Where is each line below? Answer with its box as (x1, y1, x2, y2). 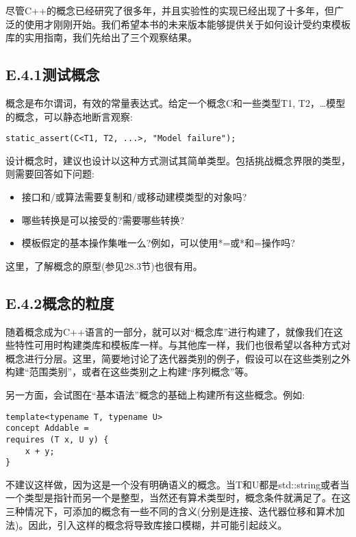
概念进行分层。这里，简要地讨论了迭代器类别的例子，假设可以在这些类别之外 (5, 351, 351, 365)
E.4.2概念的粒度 (5, 292, 114, 313)
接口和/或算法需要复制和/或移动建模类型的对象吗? (21, 190, 247, 204)
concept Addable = (5, 423, 89, 434)
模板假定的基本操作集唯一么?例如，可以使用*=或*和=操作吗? (21, 236, 295, 250)
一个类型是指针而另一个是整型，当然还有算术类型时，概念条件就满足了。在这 (5, 490, 351, 505)
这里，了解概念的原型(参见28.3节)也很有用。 (5, 258, 203, 273)
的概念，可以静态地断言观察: (5, 109, 133, 123)
